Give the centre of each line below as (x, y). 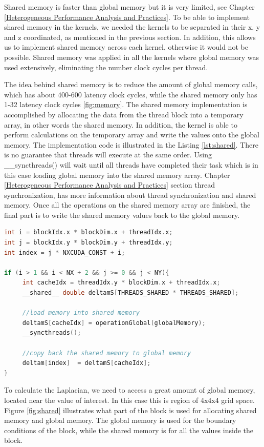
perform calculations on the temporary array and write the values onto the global (132, 135)
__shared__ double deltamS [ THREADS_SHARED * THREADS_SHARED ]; (130, 293)
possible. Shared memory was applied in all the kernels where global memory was (131, 57)
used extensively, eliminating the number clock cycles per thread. (106, 67)
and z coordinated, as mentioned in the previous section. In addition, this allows (130, 37)
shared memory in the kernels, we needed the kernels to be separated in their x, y (132, 27)
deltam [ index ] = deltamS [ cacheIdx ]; (86, 363)
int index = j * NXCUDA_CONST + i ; (65, 252)
